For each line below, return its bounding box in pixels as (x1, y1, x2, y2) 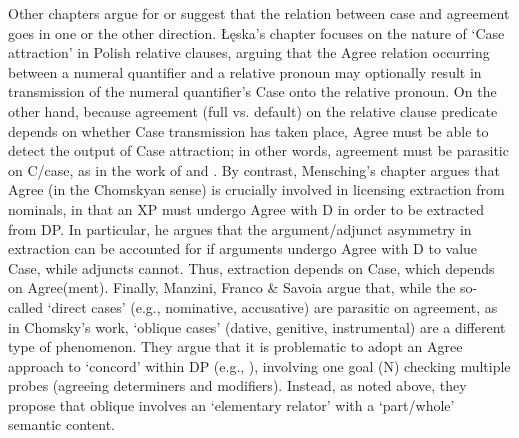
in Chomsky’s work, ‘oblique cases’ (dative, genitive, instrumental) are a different (8, 316, 506, 337)
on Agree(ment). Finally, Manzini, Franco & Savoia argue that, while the (8, 277, 456, 298)
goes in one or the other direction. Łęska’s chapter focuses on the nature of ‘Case (8, 22, 505, 43)
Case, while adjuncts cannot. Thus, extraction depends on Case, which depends (8, 257, 495, 278)
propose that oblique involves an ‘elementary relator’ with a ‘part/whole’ (8, 394, 455, 415)
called (8, 296, 43, 317)
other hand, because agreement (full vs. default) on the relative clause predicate (8, 100, 498, 121)
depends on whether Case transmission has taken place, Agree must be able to (8, 120, 489, 141)
